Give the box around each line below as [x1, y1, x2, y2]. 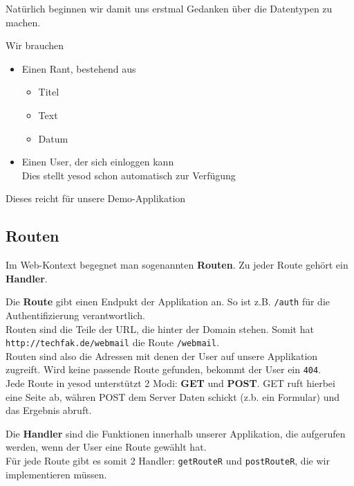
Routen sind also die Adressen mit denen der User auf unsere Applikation [6, 348, 318, 363]
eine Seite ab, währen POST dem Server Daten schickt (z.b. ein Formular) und [6, 389, 340, 404]
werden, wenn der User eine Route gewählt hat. [6, 440, 207, 454]
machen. [6, 15, 41, 29]
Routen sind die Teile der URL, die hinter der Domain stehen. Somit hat [6, 321, 314, 336]
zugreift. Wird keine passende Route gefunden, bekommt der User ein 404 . [6, 362, 322, 377]
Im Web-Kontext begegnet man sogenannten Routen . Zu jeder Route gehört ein [6, 258, 348, 272]
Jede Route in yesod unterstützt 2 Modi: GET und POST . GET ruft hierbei [6, 376, 335, 390]
